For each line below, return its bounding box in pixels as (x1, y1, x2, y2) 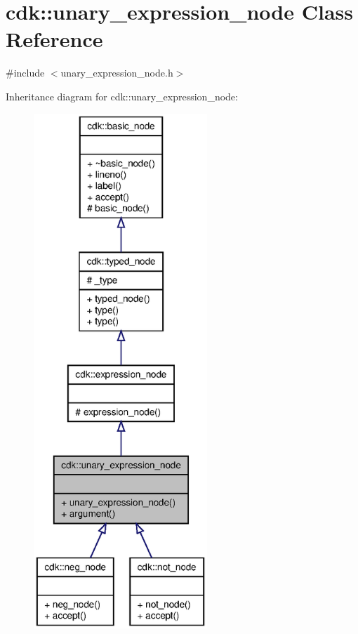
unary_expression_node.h (60, 65, 173, 80)
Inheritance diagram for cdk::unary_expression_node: (6, 88, 238, 103)
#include (6, 65, 45, 80)
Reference (6, 25, 103, 53)
